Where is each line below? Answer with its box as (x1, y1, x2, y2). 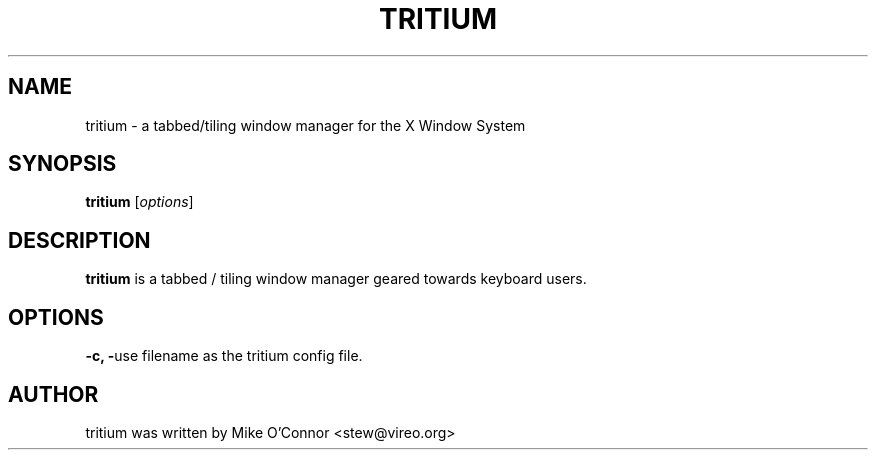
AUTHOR (8, 381, 99, 407)
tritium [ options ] (85, 193, 194, 211)
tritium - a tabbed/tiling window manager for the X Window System (85, 116, 526, 134)
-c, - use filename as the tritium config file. (85, 347, 363, 365)
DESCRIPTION (8, 227, 151, 253)
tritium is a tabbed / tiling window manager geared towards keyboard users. (85, 270, 587, 288)
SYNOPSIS (8, 151, 117, 177)
